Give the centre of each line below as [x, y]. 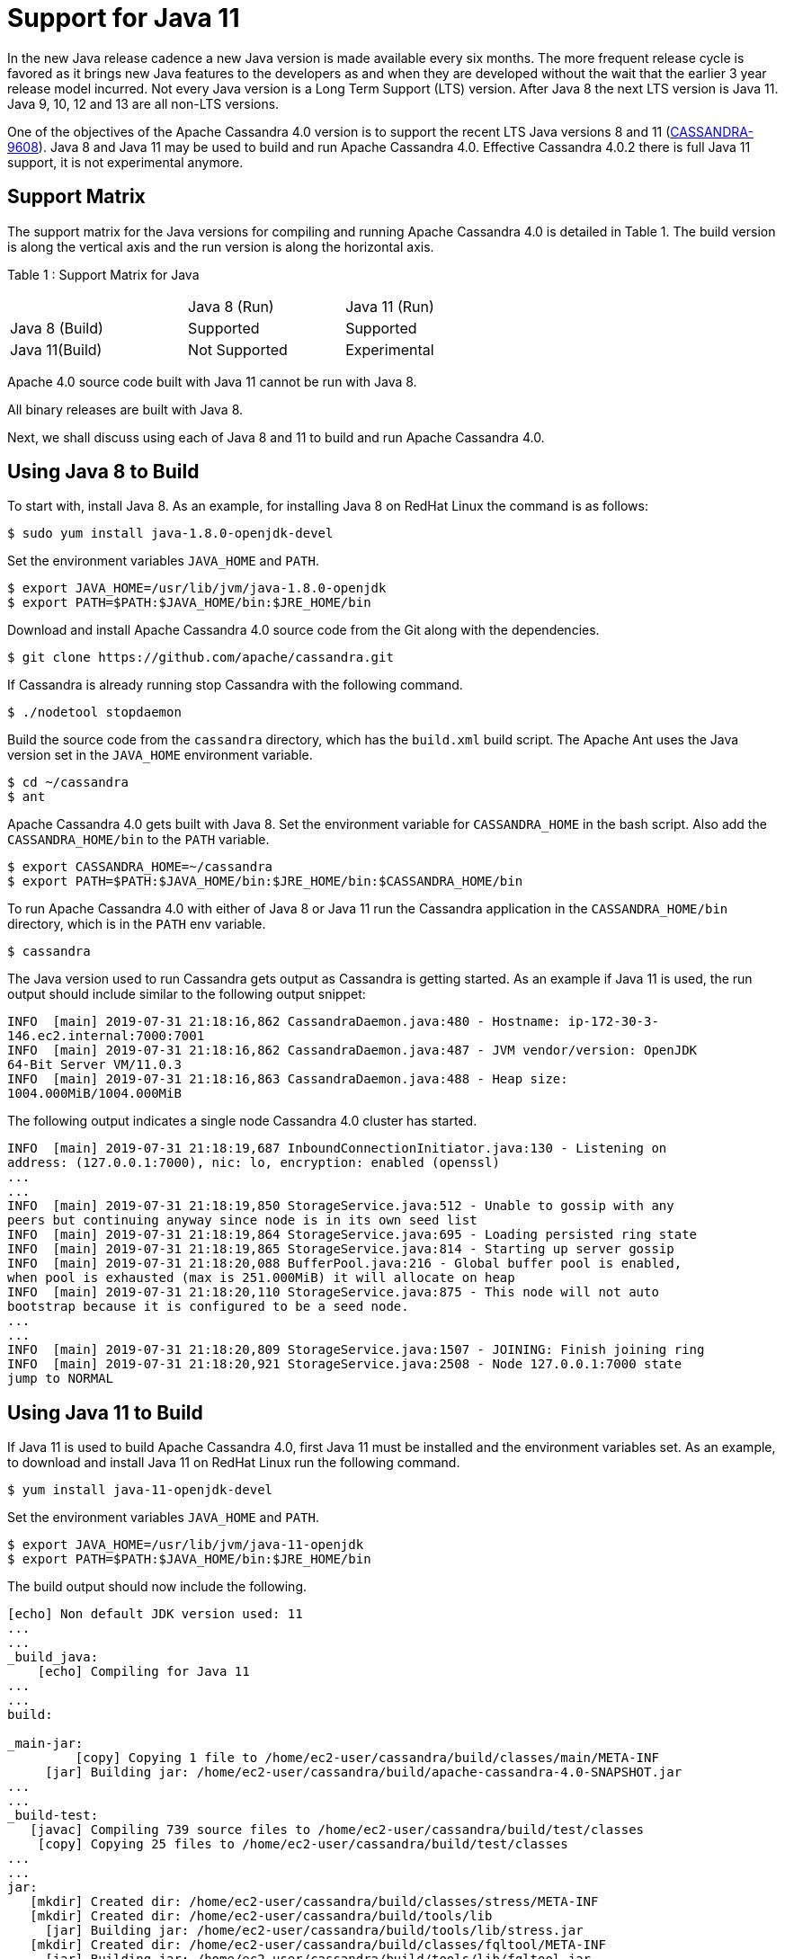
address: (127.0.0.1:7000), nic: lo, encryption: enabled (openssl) [254, 1163]
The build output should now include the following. [157, 1587]
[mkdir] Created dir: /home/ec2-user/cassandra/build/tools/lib [261, 1916]
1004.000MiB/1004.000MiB [94, 1094]
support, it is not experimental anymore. [125, 162]
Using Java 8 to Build [103, 472]
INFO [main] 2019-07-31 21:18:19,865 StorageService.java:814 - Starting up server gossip [341, 1249]
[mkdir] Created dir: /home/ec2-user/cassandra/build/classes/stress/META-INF [314, 1902]
